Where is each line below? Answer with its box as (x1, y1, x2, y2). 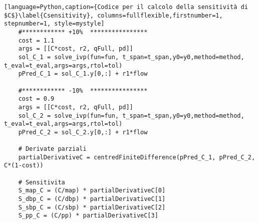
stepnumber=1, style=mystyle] (4, 20, 105, 28)
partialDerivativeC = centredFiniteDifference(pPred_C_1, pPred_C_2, (18, 153, 255, 161)
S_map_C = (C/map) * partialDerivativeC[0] (18, 187, 166, 194)
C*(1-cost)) (4, 162, 44, 169)
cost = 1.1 (18, 37, 55, 44)
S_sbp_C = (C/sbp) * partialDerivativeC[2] (18, 203, 166, 211)
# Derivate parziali (18, 145, 87, 153)
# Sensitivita (18, 178, 65, 186)
